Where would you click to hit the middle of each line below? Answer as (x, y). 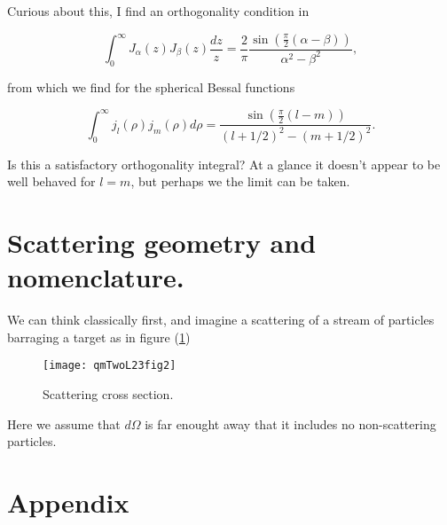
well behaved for (51, 181)
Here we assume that (64, 423)
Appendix (68, 502)
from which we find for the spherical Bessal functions (151, 86)
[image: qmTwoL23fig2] (110, 366)
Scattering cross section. (108, 394)
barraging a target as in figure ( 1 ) (99, 337)
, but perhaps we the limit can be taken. (240, 181)
